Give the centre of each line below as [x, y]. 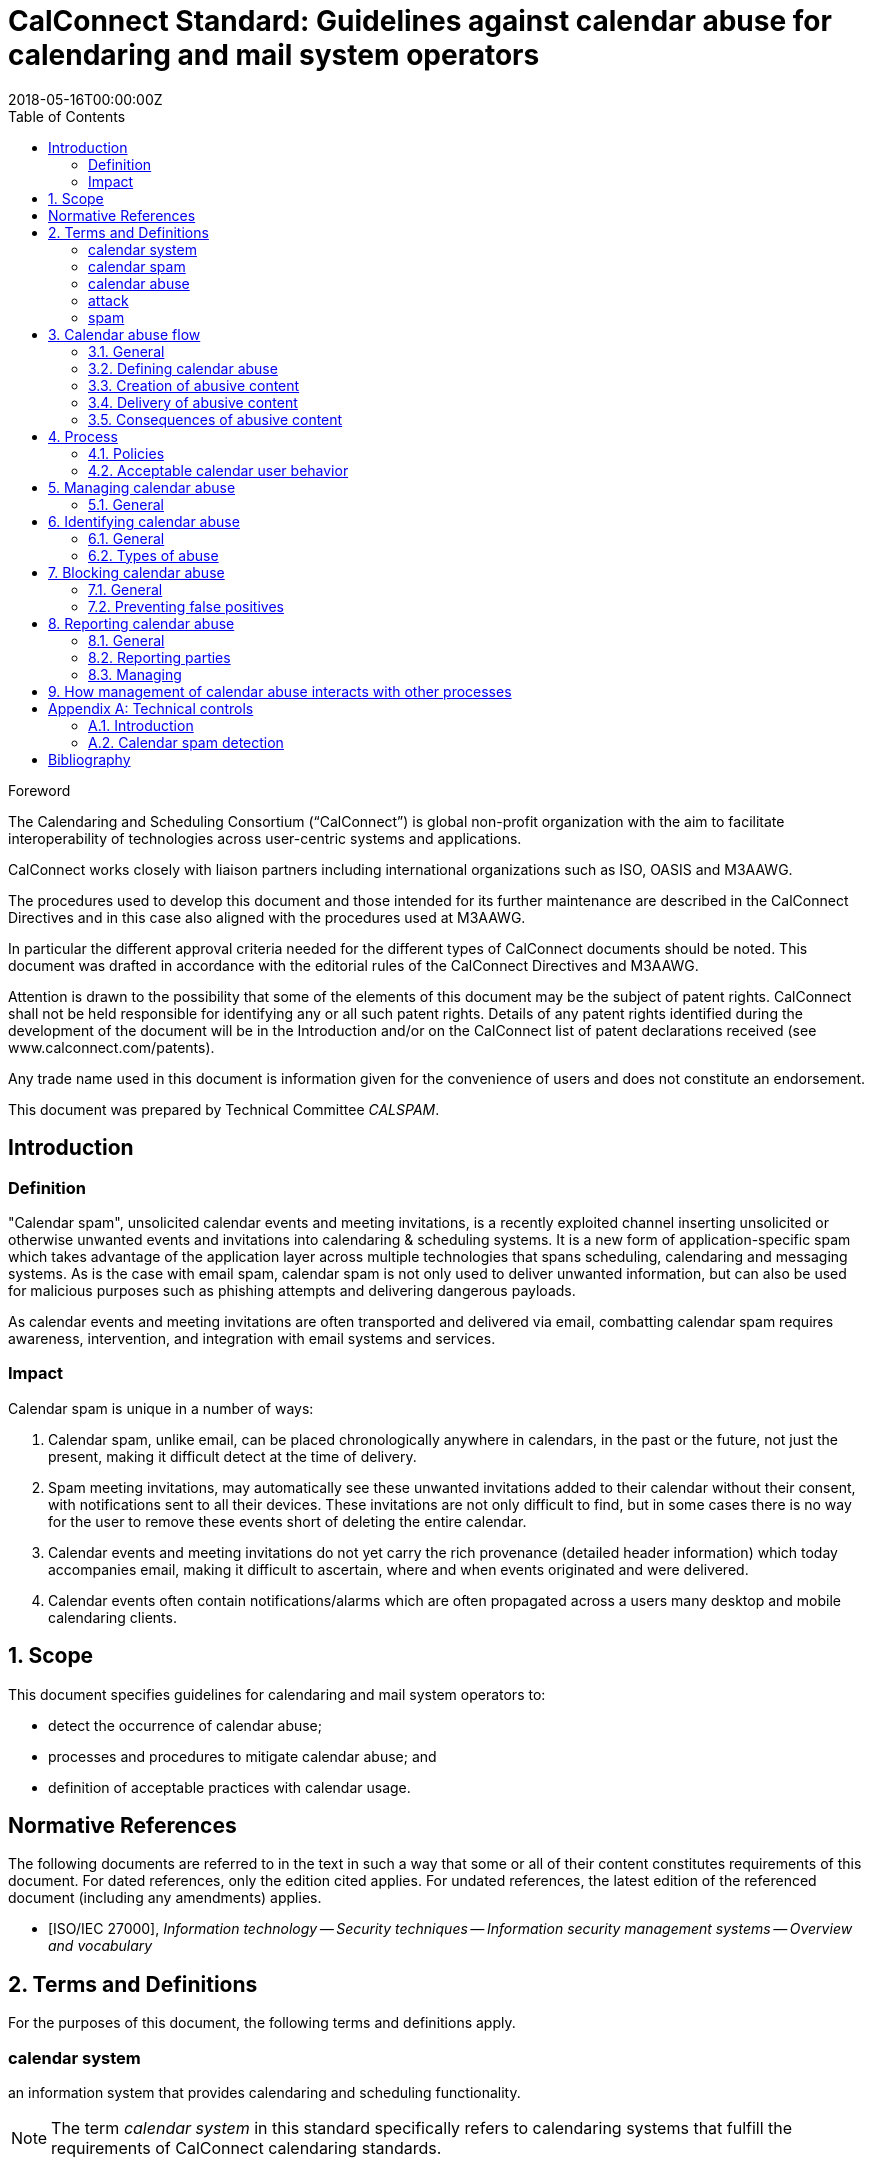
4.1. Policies [126, 453]
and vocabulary [100, 1946]
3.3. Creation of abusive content [194, 385]
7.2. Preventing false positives [186, 606]
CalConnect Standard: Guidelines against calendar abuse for [420, 21]
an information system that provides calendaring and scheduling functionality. [264, 2092]
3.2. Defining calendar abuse [183, 368]
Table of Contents [67, 116]
